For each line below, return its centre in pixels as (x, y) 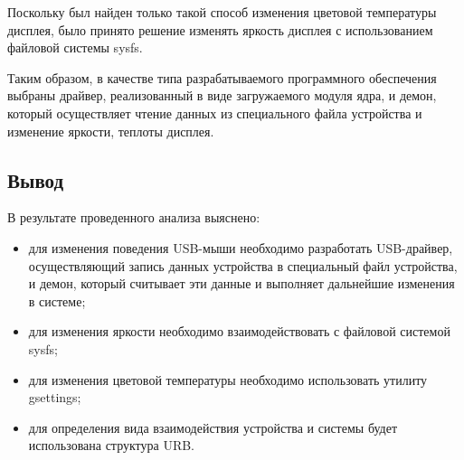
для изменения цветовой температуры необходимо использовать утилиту (228, 379)
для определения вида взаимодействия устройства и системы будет (213, 427)
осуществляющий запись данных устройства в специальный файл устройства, (243, 265)
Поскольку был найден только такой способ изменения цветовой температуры (222, 12)
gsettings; (55, 397)
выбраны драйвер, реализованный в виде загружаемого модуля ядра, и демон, (222, 95)
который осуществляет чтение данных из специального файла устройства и (215, 113)
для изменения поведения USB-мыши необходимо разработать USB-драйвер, (241, 247)
